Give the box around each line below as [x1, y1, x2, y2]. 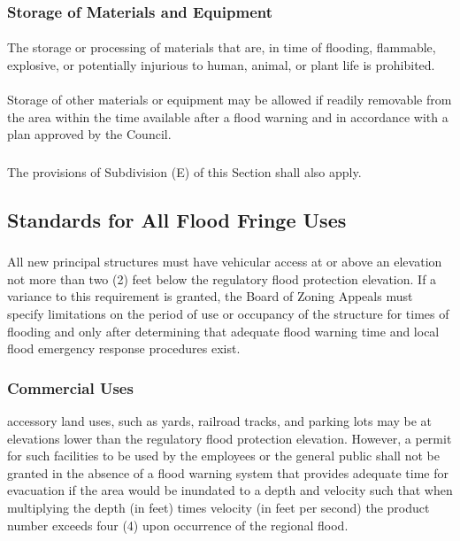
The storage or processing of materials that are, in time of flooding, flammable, [7, 38, 436, 57]
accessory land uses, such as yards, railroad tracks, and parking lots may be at [7, 412, 433, 429]
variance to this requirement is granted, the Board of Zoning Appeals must [7, 287, 413, 305]
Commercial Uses [7, 376, 134, 398]
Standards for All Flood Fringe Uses [7, 205, 347, 233]
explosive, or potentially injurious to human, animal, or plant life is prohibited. [7, 56, 435, 74]
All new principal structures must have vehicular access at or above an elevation [7, 252, 442, 271]
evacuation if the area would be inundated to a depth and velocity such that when [7, 481, 453, 499]
